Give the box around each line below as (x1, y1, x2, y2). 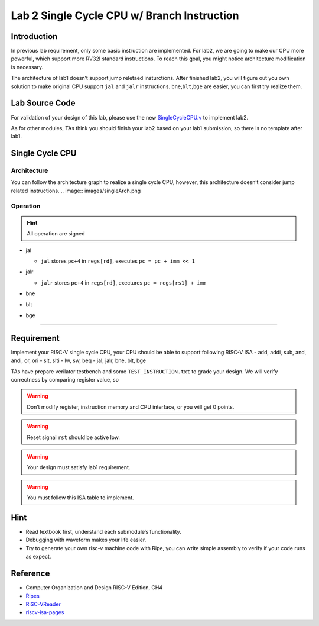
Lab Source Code (11, 98, 76, 108)
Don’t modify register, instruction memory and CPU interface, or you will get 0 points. (27, 403, 235, 411)
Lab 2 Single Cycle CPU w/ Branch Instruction (11, 9, 239, 22)
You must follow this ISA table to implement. (27, 494, 134, 501)
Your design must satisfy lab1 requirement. (27, 464, 131, 471)
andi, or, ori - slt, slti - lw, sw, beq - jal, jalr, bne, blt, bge (11, 357, 146, 364)
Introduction (11, 31, 58, 41)
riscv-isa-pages (25, 609, 64, 616)
